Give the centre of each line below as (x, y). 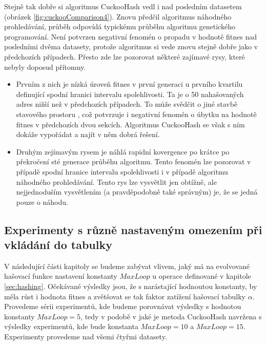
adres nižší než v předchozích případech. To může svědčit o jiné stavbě (127, 104)
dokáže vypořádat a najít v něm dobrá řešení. (88, 134)
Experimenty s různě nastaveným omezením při (133, 229)
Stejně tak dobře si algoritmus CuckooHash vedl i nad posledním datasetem (123, 6)
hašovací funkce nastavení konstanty (61, 276)
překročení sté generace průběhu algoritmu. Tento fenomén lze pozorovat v (134, 161)
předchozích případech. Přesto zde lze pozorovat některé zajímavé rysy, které (125, 56)
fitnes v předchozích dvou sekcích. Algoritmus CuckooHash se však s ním (130, 124)
